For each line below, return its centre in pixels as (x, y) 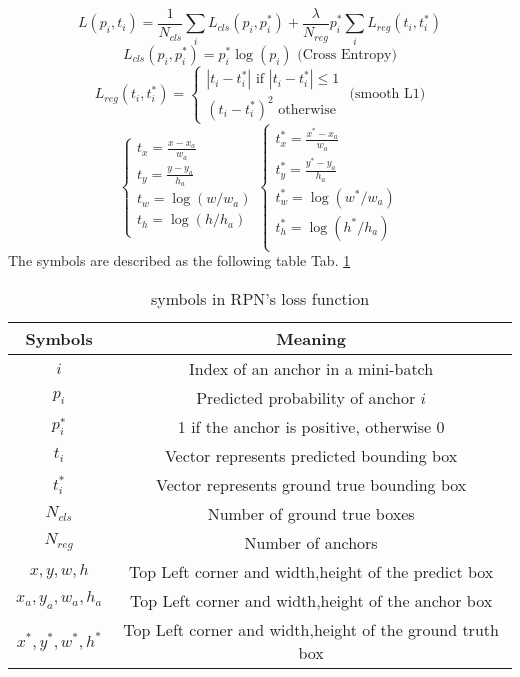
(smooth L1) (387, 94)
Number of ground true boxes (311, 513)
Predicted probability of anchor (306, 397)
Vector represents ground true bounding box (311, 484)
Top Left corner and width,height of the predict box (311, 571)
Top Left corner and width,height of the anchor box (311, 600)
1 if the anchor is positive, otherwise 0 (311, 426)
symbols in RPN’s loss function (260, 298)
